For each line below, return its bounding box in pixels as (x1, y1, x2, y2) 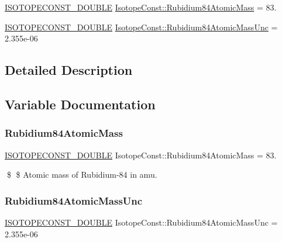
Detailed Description (5, 61, 133, 79)
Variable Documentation (5, 95, 156, 113)
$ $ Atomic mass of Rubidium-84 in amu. (6, 168, 157, 181)
